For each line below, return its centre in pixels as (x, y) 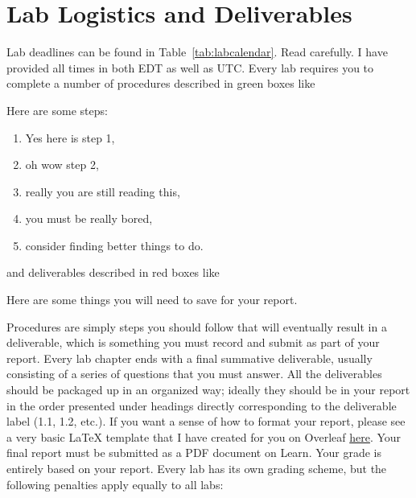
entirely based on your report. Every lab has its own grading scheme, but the (197, 468)
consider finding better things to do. (114, 245)
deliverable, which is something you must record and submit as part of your (193, 342)
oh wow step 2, (62, 165)
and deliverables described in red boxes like (113, 272)
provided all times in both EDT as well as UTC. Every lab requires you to (190, 67)
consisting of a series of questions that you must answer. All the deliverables (194, 374)
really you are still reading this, (103, 191)
